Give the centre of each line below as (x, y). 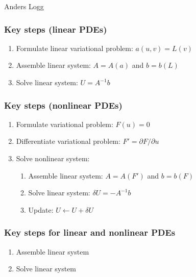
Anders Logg (24, 6)
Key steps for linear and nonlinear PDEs (90, 232)
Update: (41, 209)
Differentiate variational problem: (68, 141)
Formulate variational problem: (65, 124)
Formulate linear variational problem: (75, 48)
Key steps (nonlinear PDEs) (63, 105)
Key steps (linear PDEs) (56, 29)
